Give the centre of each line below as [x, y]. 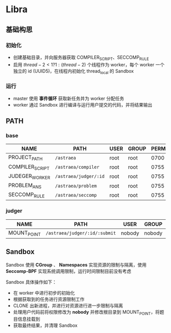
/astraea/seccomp [76, 195]
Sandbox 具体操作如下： [31, 282]
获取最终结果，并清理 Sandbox [45, 325]
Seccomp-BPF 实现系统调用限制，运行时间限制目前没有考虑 [69, 271]
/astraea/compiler [77, 167]
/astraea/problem [76, 186]
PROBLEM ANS [25, 186]
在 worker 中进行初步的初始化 [44, 293]
